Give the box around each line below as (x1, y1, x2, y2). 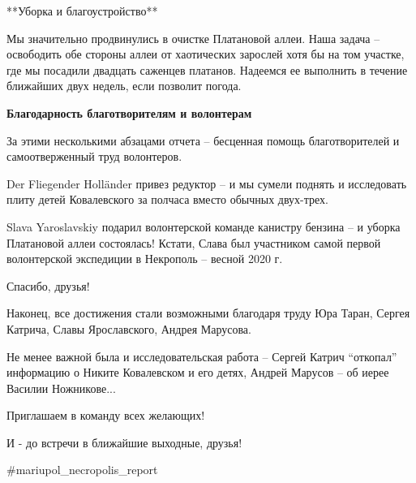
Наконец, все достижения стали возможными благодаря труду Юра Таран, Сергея (6, 304, 410, 321)
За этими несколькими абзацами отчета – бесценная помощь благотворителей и (6, 132, 400, 149)
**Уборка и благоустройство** (6, 2, 158, 19)
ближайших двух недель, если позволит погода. (6, 77, 242, 94)
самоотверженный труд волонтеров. (6, 148, 182, 165)
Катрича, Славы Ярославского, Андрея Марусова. (6, 320, 251, 337)
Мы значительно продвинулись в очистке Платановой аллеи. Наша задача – (6, 29, 380, 46)
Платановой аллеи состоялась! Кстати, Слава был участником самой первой (6, 234, 381, 251)
